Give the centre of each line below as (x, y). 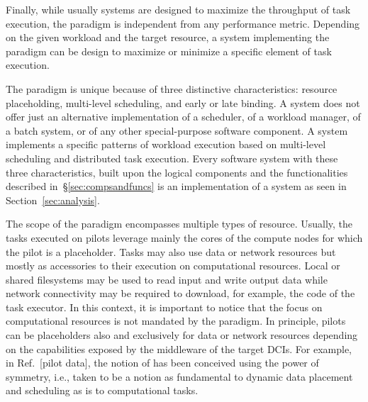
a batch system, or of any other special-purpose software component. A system (177, 130)
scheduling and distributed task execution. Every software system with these (172, 158)
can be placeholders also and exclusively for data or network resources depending (182, 335)
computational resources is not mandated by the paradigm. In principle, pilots (176, 321)
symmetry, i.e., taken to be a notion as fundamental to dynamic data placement (179, 376)
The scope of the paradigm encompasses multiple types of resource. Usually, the (179, 224)
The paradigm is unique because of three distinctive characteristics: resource (172, 88)
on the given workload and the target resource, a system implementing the (168, 37)
